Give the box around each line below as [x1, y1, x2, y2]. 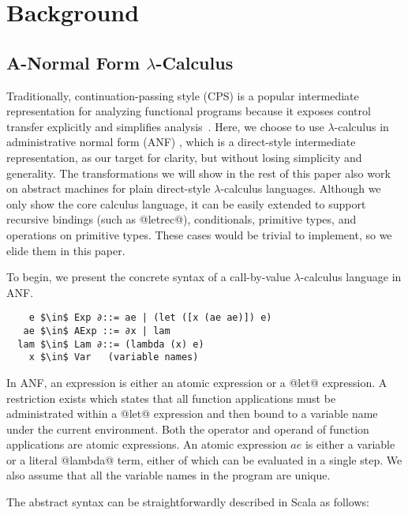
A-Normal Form [6, 50, 140, 74]
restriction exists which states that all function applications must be [6, 389, 336, 406]
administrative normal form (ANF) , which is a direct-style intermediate [6, 133, 356, 150]
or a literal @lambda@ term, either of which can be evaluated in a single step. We [6, 451, 402, 468]
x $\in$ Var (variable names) [28, 351, 199, 363]
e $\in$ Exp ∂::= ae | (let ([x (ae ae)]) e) [28, 312, 272, 324]
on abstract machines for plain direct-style [6, 180, 211, 197]
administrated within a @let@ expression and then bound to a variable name [6, 405, 378, 422]
